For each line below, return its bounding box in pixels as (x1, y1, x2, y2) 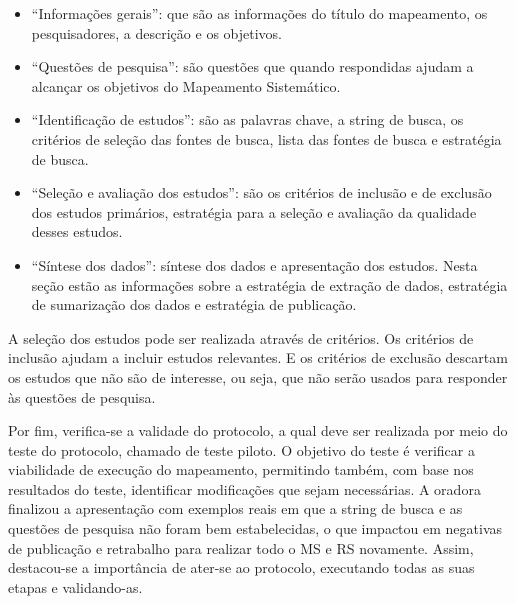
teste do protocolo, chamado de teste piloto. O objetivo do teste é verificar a (8, 439, 475, 460)
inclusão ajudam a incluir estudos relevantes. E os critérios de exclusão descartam (8, 347, 508, 368)
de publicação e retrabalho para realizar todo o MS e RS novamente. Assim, (8, 537, 474, 558)
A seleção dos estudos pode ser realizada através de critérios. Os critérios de (8, 327, 474, 348)
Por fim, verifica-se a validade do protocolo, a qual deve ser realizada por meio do (8, 420, 508, 441)
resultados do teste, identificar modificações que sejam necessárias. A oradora (8, 478, 481, 499)
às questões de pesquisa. (8, 386, 156, 407)
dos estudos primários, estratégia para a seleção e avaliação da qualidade (31, 201, 477, 222)
